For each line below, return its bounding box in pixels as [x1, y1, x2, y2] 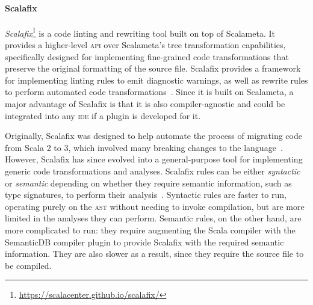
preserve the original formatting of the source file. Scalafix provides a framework [5, 62, 301, 75]
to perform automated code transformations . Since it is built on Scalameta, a [5, 85, 294, 98]
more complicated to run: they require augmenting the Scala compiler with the [5, 223, 296, 236]
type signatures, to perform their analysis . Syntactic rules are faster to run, [5, 188, 287, 201]
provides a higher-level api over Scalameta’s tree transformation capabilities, [5, 39, 286, 51]
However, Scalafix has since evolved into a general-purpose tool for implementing [5, 153, 303, 165]
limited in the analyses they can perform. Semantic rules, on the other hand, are [5, 212, 302, 224]
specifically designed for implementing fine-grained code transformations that [5, 50, 289, 63]
